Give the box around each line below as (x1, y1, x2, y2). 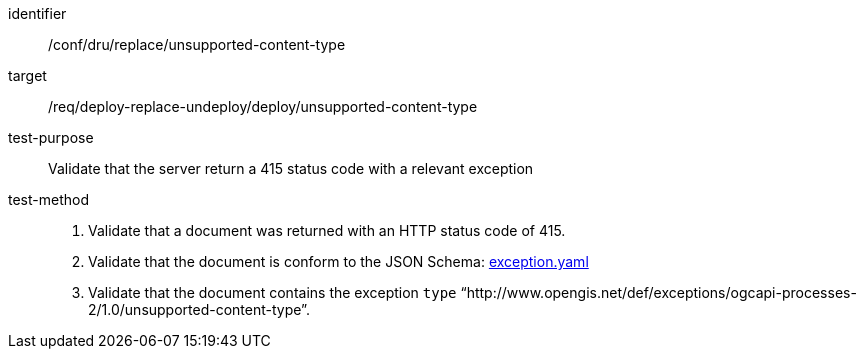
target (8, 67, 47, 84)
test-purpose (8, 129, 94, 146)
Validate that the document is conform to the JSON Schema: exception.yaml (88, 253, 589, 270)
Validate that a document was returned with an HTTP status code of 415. (88, 222, 566, 239)
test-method (8, 191, 89, 208)
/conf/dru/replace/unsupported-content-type (48, 36, 346, 53)
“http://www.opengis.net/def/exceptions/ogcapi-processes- (460, 284, 857, 301)
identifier (8, 5, 67, 22)
